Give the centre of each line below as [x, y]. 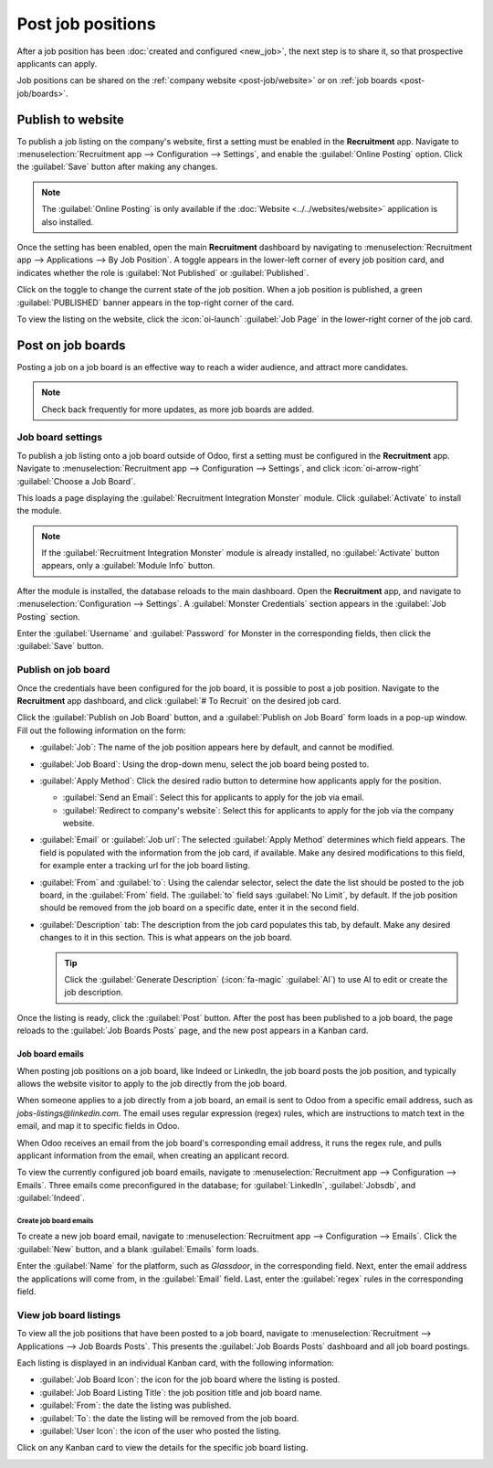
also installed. [68, 222]
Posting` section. [49, 616]
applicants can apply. [57, 63]
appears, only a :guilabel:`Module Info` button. [128, 566]
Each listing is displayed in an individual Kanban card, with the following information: [176, 1363]
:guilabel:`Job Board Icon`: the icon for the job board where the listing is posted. [190, 1379]
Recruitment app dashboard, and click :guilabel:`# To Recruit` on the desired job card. [179, 700]
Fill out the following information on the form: [101, 730]
